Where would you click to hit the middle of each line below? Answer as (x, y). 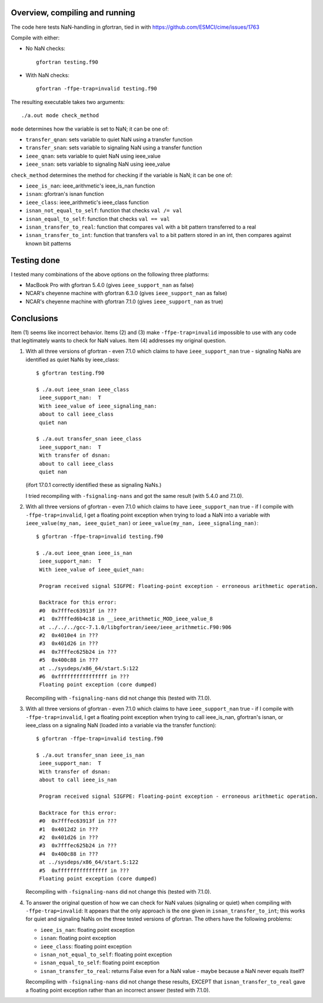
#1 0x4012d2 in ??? (69, 829)
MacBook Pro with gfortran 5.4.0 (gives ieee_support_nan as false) (110, 285)
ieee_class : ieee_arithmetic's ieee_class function (87, 202)
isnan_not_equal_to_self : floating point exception (106, 955)
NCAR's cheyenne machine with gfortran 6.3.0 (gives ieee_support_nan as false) (126, 293)
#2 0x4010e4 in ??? (69, 635)
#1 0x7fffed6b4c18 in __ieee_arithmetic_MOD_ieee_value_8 (126, 619)
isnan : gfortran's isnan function (65, 194)
